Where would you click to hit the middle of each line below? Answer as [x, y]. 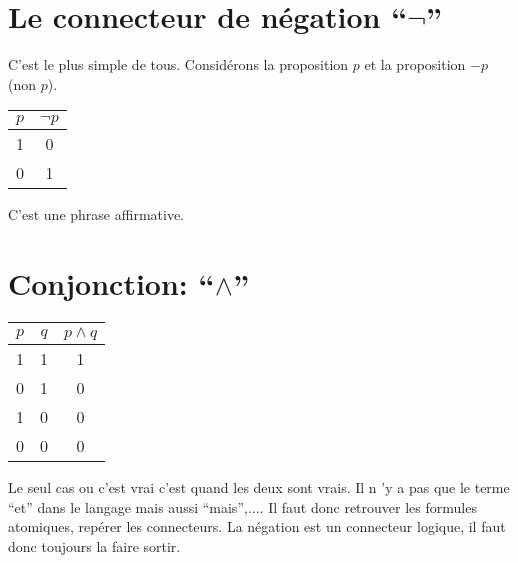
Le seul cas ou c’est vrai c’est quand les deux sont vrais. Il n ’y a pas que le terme [259, 487]
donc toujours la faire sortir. [94, 545]
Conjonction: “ [111, 283]
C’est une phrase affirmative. [96, 214]
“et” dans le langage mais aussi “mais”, [128, 506]
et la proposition [415, 64]
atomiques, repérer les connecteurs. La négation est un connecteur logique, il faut [257, 526]
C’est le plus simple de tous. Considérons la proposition [178, 64]
